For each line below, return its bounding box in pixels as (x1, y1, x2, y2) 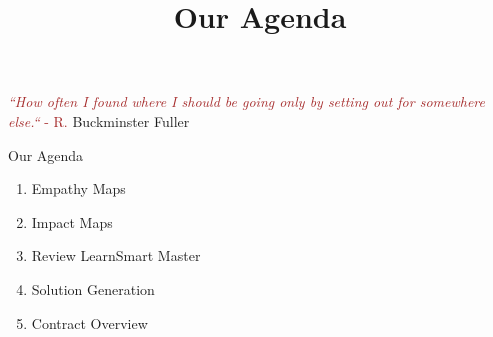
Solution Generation (31, 278, 155, 299)
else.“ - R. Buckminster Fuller (8, 110, 190, 131)
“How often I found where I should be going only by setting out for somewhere (8, 91, 485, 112)
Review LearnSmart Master (31, 245, 201, 266)
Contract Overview (31, 312, 148, 333)
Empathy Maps (31, 178, 126, 199)
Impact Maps (31, 211, 113, 232)
